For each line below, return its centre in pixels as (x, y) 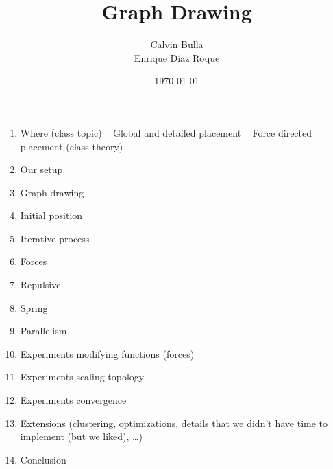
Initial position (51, 215)
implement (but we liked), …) (81, 436)
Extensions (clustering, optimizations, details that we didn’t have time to (174, 423)
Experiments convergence (73, 400)
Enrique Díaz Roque (177, 57)
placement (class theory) (72, 146)
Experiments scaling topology (82, 377)
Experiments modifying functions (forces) (107, 353)
